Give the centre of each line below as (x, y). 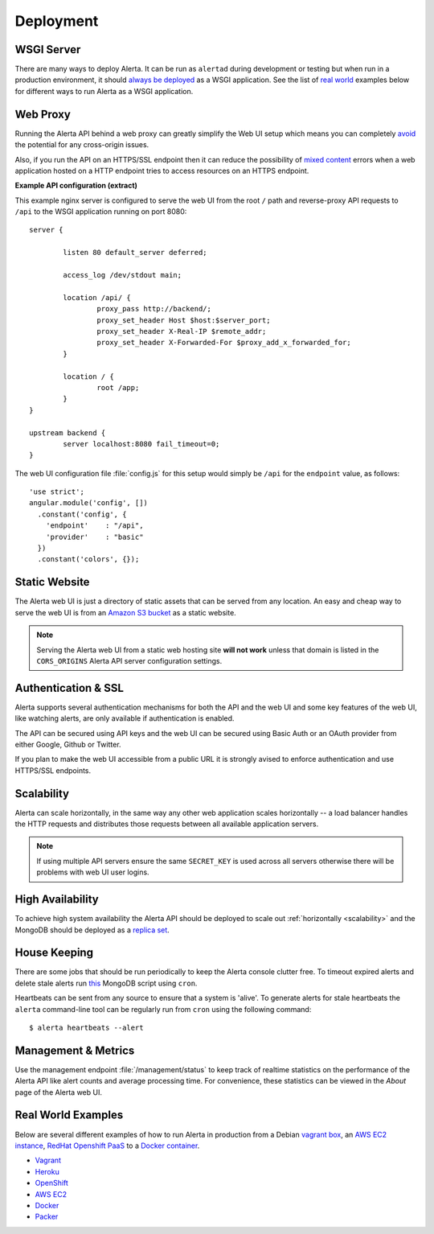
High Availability (57, 900)
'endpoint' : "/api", (94, 526)
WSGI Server (48, 49)
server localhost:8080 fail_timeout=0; (141, 444)
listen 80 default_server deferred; (135, 253)
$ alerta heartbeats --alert (86, 1027)
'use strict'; (57, 492)
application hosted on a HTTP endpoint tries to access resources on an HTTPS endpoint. (162, 171)
